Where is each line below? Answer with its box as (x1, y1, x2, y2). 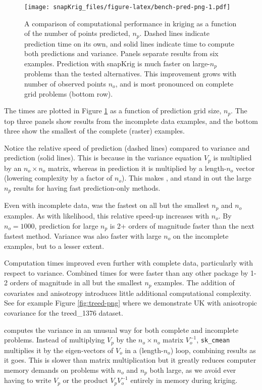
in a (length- (125, 344, 164, 355)
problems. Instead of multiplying (4, 334, 105, 345)
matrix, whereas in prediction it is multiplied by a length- (48, 162, 227, 173)
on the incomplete (173, 230, 229, 241)
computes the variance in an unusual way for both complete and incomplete (4, 324, 239, 335)
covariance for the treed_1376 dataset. (4, 307, 123, 318)
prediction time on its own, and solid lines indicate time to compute (24, 38, 234, 49)
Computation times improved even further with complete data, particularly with (4, 257, 253, 268)
